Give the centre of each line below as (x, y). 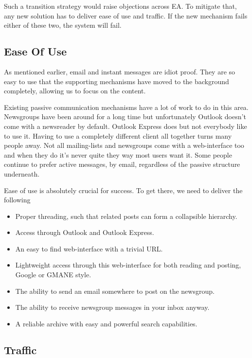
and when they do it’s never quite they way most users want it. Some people (118, 154)
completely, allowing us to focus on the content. (75, 91)
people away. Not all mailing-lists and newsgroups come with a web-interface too (124, 145)
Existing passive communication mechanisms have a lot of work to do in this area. (126, 107)
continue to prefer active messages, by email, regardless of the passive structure (122, 164)
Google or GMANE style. (53, 275)
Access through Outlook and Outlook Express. (85, 232)
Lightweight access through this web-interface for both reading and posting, (128, 265)
